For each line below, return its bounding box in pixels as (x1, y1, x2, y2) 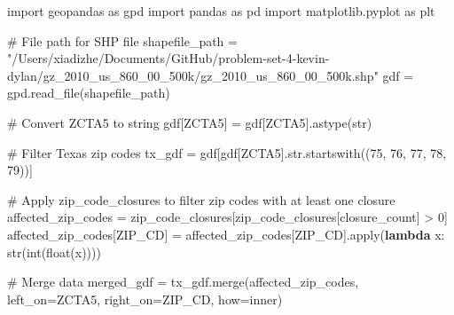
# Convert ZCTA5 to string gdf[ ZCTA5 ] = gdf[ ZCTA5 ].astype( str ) (7, 113, 372, 131)
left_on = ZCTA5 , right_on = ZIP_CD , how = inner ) (7, 289, 283, 308)
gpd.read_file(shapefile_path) (7, 83, 170, 102)
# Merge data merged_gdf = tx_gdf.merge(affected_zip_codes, (7, 272, 359, 291)
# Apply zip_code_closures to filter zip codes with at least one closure (7, 190, 395, 209)
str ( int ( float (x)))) (7, 242, 101, 261)
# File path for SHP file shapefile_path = (7, 31, 238, 50)
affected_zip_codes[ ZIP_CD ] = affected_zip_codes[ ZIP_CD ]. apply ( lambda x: (7, 224, 445, 243)
